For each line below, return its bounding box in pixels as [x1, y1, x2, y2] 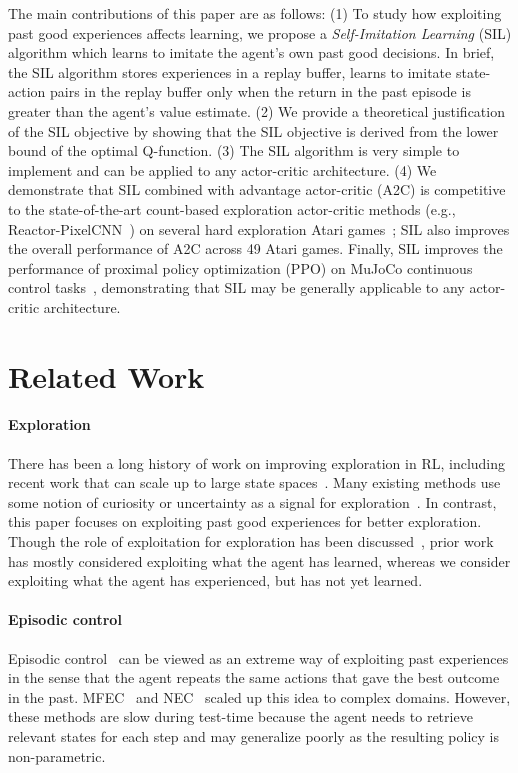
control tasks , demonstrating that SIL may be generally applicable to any [8, 277, 465, 298]
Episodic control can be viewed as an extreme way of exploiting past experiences [8, 647, 509, 668]
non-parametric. [8, 745, 106, 766]
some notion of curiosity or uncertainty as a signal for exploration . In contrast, [8, 491, 497, 512]
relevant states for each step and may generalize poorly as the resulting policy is [8, 726, 500, 746]
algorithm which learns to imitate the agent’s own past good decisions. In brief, [8, 42, 495, 63]
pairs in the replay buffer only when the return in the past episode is [49, 81, 471, 102]
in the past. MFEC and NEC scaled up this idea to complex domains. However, [8, 686, 511, 707]
